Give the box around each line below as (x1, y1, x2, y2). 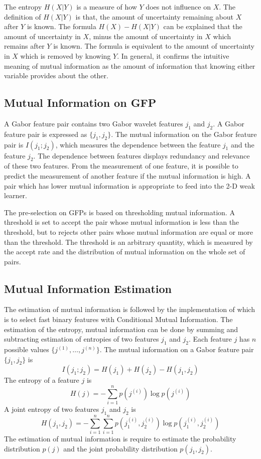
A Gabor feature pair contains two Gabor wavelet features (4, 118, 183, 128)
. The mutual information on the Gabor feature (111, 128, 257, 139)
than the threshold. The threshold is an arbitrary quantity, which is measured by (4, 236, 253, 247)
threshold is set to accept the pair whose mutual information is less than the (4, 217, 239, 227)
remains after (4, 41, 45, 51)
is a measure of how (76, 2, 137, 12)
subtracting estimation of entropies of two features (4, 334, 159, 344)
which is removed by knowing (20, 50, 111, 61)
